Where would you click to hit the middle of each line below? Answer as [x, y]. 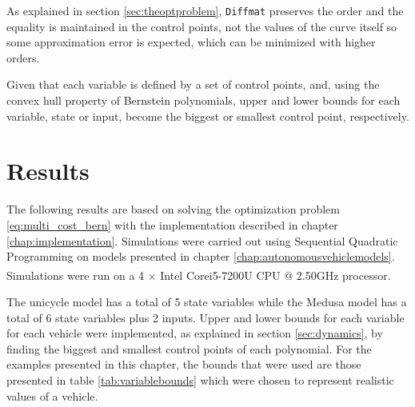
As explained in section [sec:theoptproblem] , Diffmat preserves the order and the [205, 10]
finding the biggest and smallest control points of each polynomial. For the [189, 348]
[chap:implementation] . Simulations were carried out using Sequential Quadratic [202, 240]
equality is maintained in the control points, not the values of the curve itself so [202, 26]
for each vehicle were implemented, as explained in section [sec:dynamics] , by [195, 333]
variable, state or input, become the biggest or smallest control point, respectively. [208, 116]
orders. [23, 57]
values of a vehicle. [52, 395]
